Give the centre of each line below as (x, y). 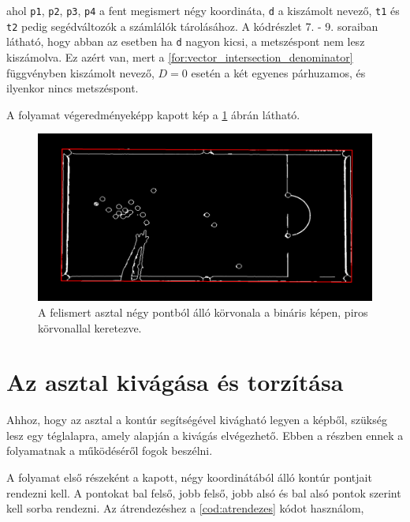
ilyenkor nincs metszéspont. (73, 88)
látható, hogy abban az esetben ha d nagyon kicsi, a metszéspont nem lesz (186, 41)
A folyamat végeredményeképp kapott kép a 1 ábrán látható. (153, 114)
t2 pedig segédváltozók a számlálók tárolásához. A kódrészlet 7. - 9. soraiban (192, 26)
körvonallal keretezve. (90, 327)
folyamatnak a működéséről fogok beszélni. (110, 451)
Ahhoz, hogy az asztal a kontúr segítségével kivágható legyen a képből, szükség (197, 420)
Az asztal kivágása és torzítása (175, 382)
